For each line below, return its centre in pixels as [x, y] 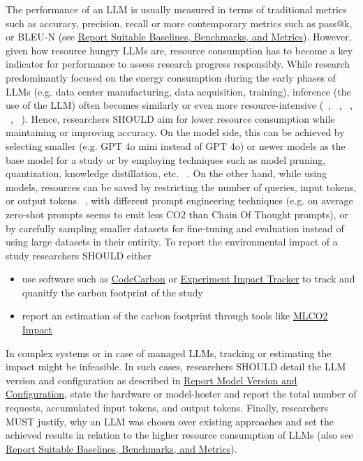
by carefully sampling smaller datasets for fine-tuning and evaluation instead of [175, 228]
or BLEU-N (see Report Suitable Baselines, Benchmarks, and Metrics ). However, [179, 37]
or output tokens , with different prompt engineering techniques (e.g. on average [179, 201]
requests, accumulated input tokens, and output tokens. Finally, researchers [167, 408]
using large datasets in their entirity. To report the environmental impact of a [172, 242]
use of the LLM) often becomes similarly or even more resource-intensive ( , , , [179, 105]
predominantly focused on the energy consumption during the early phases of [171, 77]
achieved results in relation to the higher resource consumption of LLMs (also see [179, 435]
